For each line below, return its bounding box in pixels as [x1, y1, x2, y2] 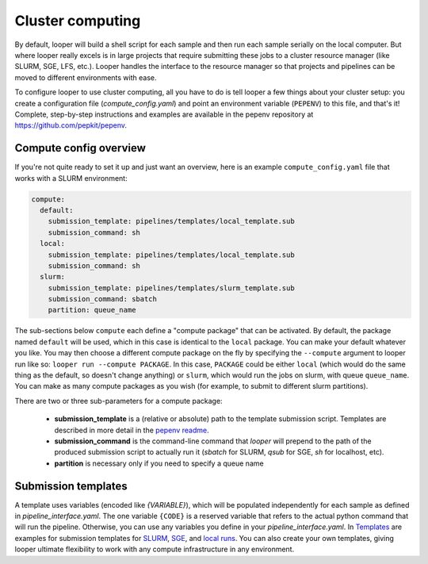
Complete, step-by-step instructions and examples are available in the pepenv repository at [14, 109, 314, 119]
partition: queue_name [48, 305, 136, 315]
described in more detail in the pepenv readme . [54, 425, 209, 435]
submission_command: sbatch [48, 294, 158, 304]
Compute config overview [14, 141, 147, 155]
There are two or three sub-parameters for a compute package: [14, 396, 223, 405]
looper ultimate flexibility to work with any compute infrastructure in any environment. [14, 544, 295, 554]
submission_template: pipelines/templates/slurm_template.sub [48, 283, 295, 293]
